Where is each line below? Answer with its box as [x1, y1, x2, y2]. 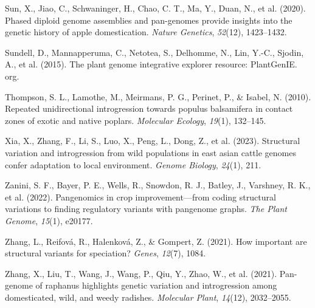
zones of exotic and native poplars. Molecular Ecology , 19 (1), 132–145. [5, 114, 266, 126]
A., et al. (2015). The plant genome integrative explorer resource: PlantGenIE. [5, 58, 297, 70]
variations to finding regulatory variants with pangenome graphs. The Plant [5, 202, 287, 215]
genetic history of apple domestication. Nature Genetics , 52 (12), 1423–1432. [5, 26, 287, 38]
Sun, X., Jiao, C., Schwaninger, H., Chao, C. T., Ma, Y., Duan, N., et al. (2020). [5, 2, 306, 14]
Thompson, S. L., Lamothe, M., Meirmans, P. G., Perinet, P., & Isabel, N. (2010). [5, 90, 311, 103]
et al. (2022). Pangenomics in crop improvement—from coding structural [5, 190, 276, 203]
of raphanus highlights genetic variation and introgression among [35, 279, 277, 292]
